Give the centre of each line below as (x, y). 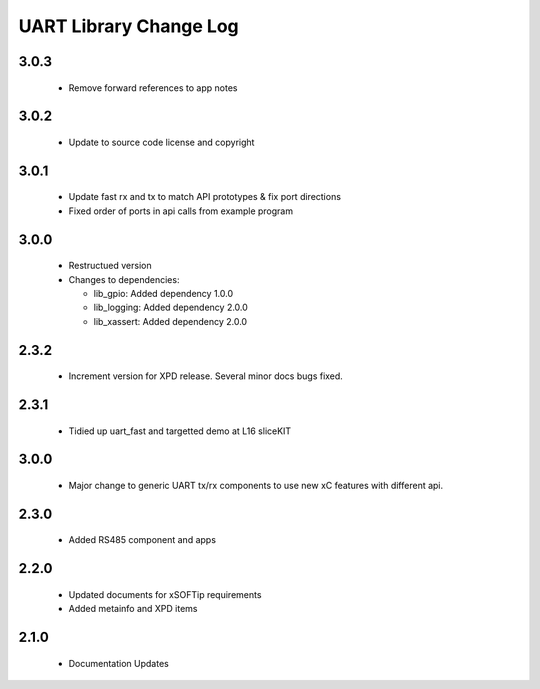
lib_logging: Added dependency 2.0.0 (171, 307)
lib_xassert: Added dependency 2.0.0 (170, 321)
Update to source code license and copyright (161, 142)
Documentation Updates (118, 663)
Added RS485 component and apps (142, 540)
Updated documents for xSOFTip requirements (165, 594)
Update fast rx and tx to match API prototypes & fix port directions (205, 197)
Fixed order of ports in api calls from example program (181, 211)
